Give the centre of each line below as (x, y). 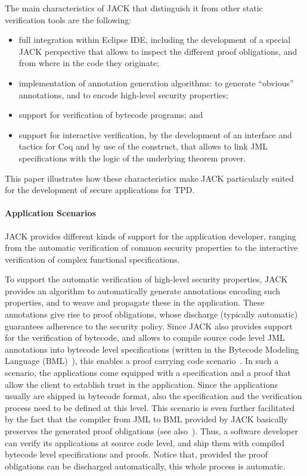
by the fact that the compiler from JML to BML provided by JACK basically (146, 419)
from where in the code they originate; (89, 63)
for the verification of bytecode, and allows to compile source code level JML (145, 337)
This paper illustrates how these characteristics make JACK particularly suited (149, 178)
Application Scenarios (50, 213)
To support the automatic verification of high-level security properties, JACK (146, 279)
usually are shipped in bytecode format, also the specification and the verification (153, 396)
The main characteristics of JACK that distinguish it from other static (134, 8)
